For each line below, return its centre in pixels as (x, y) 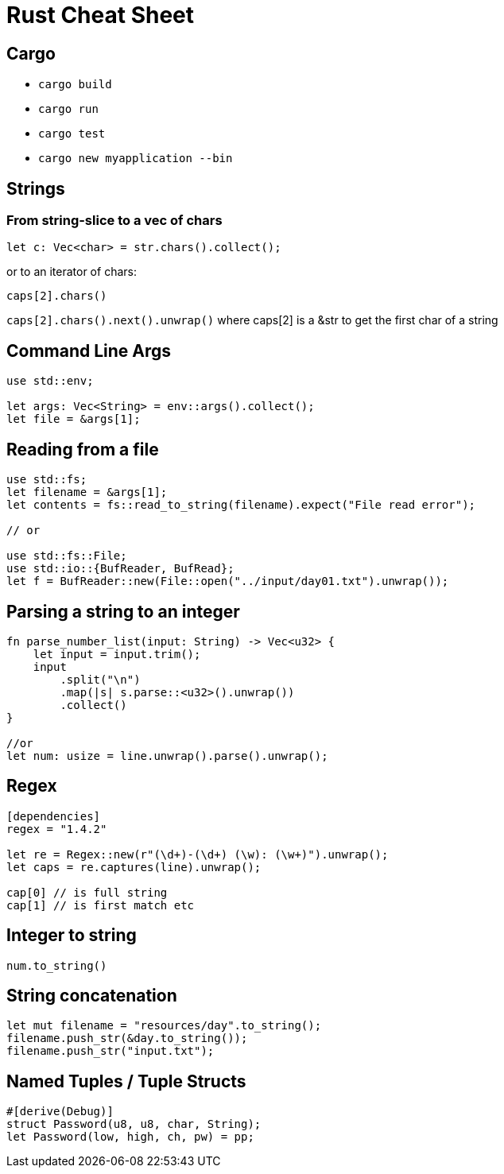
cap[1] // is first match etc (101, 905)
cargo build (75, 85)
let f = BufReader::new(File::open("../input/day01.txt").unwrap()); (228, 581)
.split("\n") (100, 679)
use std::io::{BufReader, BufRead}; (120, 569)
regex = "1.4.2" (57, 829)
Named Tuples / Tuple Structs (126, 1081)
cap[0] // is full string (87, 892)
